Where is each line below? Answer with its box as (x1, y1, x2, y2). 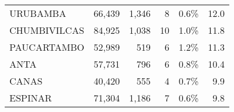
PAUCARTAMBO (9, 40, 84, 54)
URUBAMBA (9, 6, 66, 20)
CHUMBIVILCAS (9, 23, 84, 37)
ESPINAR (9, 91, 52, 104)
